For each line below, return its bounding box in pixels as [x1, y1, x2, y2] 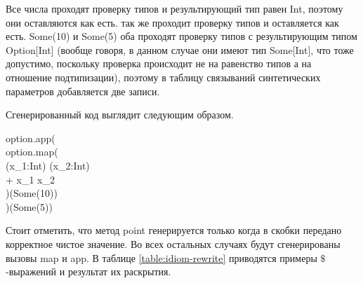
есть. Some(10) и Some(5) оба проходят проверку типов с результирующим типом [6, 29, 357, 43]
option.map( [6, 144, 58, 159]
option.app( [6, 130, 55, 145]
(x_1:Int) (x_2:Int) [6, 158, 90, 172]
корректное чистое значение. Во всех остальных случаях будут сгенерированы [6, 236, 341, 251]
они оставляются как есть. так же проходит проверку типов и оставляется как [6, 15, 339, 29]
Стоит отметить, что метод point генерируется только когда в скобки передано [6, 223, 342, 237]
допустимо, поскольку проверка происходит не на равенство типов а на [6, 56, 312, 71]
